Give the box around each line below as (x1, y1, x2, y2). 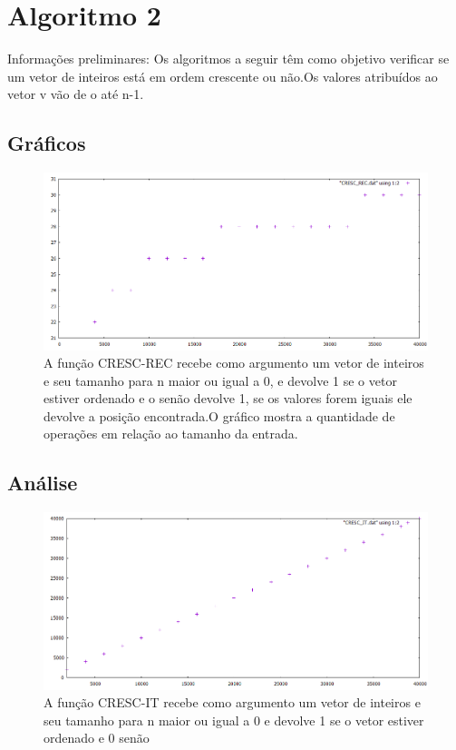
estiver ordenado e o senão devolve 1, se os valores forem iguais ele (44, 389, 412, 408)
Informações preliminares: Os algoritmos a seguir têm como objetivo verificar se (7, 49, 450, 68)
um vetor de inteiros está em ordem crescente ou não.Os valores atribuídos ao (7, 66, 438, 85)
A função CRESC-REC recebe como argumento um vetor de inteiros (44, 353, 424, 372)
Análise (7, 469, 78, 497)
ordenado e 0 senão (44, 728, 150, 747)
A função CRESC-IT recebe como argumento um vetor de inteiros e (44, 693, 421, 712)
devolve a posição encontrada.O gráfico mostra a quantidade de (44, 406, 395, 425)
